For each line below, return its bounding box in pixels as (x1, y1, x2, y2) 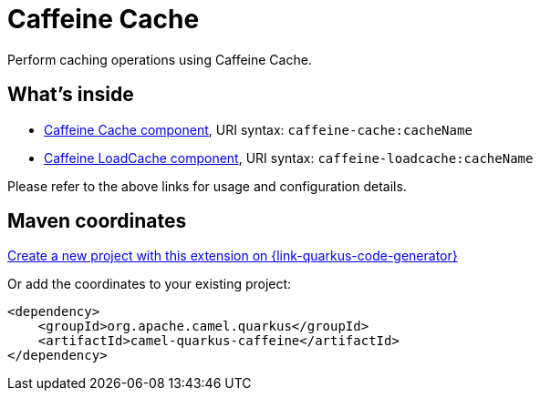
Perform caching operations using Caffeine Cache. (7, 51, 312, 67)
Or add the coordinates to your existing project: (7, 276, 292, 292)
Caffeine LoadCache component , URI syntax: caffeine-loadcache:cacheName (44, 149, 534, 166)
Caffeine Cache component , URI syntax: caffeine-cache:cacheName (44, 121, 472, 138)
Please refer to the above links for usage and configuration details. (7, 178, 407, 194)
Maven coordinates (7, 209, 187, 233)
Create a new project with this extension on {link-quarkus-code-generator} (7, 248, 458, 264)
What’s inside (7, 83, 134, 107)
